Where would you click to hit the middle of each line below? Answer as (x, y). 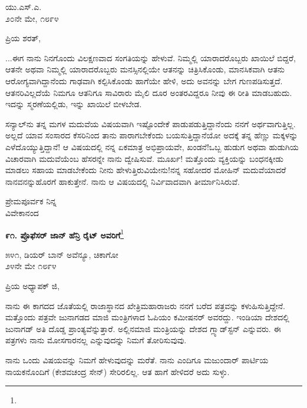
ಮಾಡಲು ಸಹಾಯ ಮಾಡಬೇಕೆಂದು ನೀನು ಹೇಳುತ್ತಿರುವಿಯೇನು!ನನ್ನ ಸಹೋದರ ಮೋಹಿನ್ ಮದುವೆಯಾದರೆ (146, 170)
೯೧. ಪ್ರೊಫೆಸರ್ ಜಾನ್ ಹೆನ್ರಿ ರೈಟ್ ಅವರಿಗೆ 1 (65, 234)
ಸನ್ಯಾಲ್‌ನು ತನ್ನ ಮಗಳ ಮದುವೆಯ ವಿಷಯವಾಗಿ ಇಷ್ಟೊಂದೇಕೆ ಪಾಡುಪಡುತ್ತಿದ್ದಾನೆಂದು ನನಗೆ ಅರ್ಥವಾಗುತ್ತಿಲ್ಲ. (151, 123)
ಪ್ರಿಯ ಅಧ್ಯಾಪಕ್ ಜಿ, (33, 285)
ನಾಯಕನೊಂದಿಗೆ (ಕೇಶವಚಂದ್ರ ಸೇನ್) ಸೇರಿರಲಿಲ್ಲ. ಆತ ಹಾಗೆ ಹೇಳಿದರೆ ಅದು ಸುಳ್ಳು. (118, 371)
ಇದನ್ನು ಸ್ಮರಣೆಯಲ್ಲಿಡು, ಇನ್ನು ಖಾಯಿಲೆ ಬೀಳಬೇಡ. (74, 104)
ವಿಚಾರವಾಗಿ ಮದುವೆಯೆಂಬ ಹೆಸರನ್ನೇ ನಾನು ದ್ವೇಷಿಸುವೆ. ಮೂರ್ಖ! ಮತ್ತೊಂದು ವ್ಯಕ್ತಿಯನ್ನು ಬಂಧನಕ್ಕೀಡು (144, 158)
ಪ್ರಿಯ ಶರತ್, (23, 38)
